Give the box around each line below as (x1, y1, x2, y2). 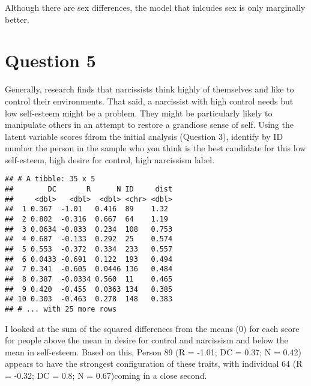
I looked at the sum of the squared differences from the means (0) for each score (5, 322, 300, 334)
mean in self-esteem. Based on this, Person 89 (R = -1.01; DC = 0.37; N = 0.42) (5, 345, 301, 358)
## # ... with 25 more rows (5, 305, 117, 313)
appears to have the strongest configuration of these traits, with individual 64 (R (5, 357, 303, 370)
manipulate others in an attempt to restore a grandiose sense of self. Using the (5, 118, 294, 131)
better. (5, 13, 29, 25)
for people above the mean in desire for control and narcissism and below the (5, 334, 288, 346)
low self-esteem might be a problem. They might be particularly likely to (5, 106, 273, 119)
